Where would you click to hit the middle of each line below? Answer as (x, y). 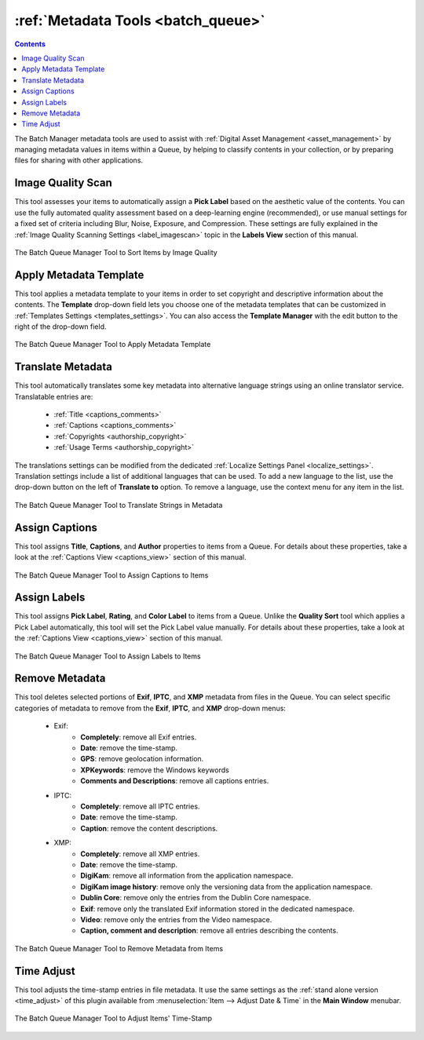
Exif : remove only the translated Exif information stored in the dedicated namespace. (217, 909)
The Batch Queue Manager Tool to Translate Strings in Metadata (119, 505)
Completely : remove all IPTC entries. (140, 806)
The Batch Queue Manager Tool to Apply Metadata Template (113, 345)
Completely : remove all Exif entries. (139, 737)
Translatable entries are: (54, 396)
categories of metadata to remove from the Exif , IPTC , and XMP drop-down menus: (150, 708)
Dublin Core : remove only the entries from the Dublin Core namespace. (196, 898)
